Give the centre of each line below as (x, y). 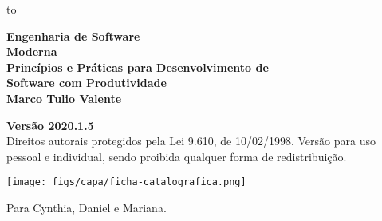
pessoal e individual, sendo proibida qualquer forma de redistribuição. (177, 156)
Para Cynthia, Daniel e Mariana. (87, 207)
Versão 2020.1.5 (50, 125)
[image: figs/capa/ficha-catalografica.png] (126, 182)
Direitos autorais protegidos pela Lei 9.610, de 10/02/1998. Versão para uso (191, 141)
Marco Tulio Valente (64, 98)
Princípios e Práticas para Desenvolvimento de (138, 67)
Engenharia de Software (73, 36)
